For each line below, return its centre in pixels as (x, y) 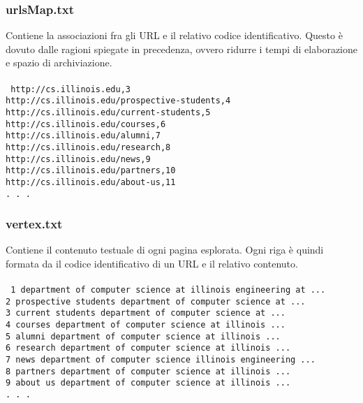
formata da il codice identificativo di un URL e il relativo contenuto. (152, 263)
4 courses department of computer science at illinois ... (146, 325)
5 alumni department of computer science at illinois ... (143, 336)
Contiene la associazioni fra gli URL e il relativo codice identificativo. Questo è (174, 35)
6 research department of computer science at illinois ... (148, 348)
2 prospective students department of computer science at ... (156, 301)
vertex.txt (34, 224)
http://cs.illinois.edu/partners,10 (91, 171)
